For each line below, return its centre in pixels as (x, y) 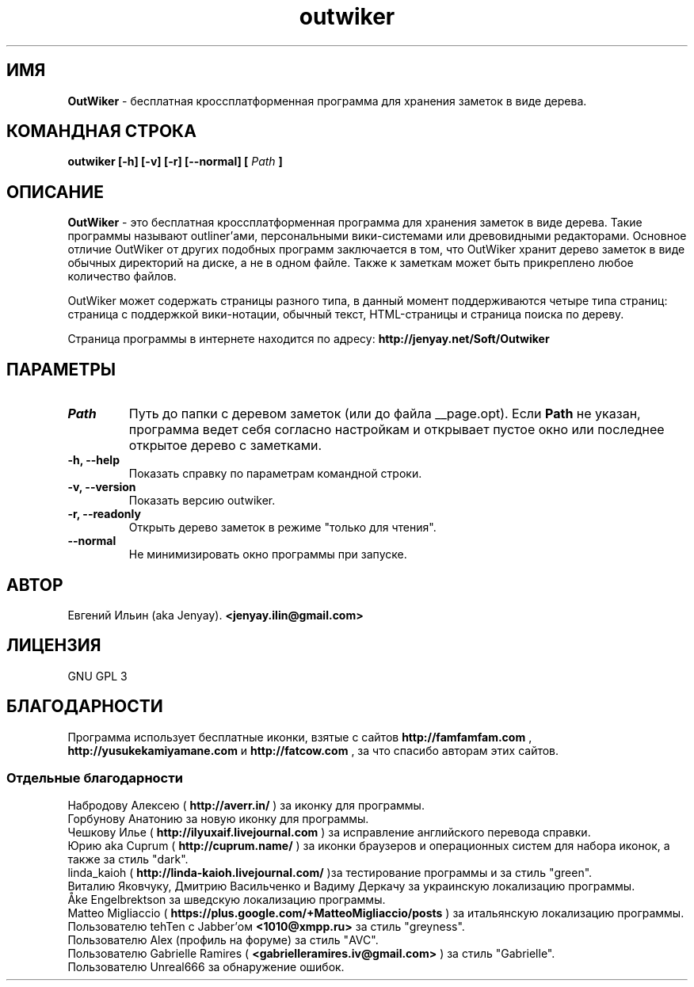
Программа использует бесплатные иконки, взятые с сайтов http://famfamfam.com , (300, 737)
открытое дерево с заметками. (225, 446)
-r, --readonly (104, 514)
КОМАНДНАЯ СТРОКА (101, 131)
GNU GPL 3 (97, 676)
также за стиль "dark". (128, 859)
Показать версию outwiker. (202, 501)
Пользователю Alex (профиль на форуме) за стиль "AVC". (223, 940)
